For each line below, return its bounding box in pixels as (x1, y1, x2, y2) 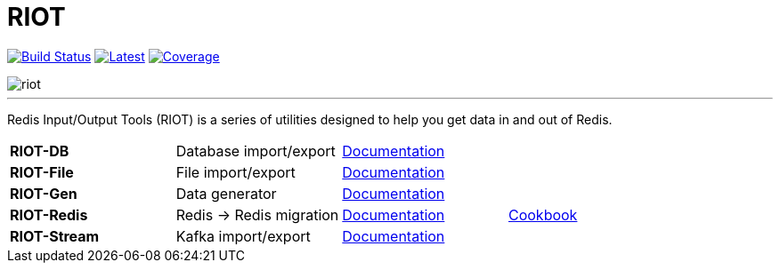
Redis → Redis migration (175, 205, 339, 224)
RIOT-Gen (10, 184, 77, 202)
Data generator (175, 184, 277, 202)
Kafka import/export (175, 226, 311, 245)
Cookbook (508, 205, 578, 224)
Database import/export (175, 141, 336, 160)
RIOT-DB (10, 141, 69, 160)
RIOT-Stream (10, 226, 100, 245)
